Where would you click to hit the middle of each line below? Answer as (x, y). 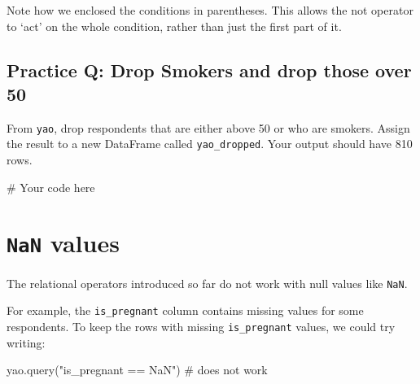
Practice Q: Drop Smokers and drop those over (209, 70)
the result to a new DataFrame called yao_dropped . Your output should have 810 (210, 144)
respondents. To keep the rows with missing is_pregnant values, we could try (201, 326)
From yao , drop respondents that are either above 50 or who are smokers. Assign (208, 127)
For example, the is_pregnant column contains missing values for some (185, 310)
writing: (26, 342)
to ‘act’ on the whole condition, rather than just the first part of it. (174, 26)
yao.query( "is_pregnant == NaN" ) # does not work (137, 370)
